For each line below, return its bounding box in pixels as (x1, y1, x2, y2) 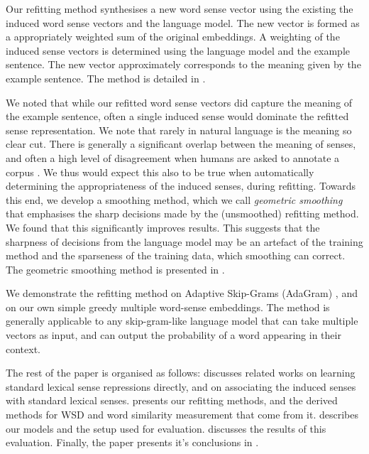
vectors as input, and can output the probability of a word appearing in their (6, 328, 341, 342)
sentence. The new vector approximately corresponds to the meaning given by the (6, 57, 361, 72)
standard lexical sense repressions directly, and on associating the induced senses (6, 379, 356, 394)
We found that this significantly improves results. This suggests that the (6, 220, 320, 234)
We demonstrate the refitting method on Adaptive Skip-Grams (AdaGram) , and (6, 286, 358, 301)
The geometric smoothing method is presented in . (6, 261, 225, 276)
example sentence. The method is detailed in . (6, 70, 206, 85)
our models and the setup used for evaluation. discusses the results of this (6, 421, 326, 436)
